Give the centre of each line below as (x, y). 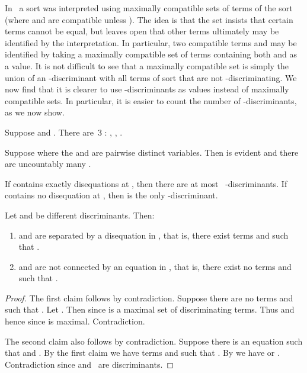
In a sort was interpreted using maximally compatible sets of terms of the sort (149, 8)
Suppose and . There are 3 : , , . (64, 132)
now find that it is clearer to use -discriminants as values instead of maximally (147, 89)
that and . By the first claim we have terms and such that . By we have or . (142, 353)
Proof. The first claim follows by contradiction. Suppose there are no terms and (149, 298)
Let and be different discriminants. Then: (80, 215)
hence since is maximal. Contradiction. (75, 321)
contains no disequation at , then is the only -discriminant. (111, 195)
